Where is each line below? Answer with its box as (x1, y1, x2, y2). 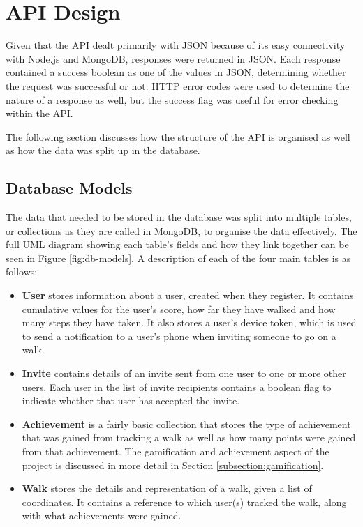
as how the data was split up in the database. (6, 143, 200, 158)
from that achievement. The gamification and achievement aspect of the (22, 443, 329, 458)
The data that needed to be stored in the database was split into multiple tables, (6, 210, 352, 224)
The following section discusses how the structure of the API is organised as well (6, 129, 350, 144)
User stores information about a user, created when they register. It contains (22, 288, 354, 303)
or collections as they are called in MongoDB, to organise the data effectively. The (6, 223, 357, 238)
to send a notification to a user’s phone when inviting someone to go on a (22, 328, 336, 343)
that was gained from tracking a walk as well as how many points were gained (22, 430, 356, 445)
